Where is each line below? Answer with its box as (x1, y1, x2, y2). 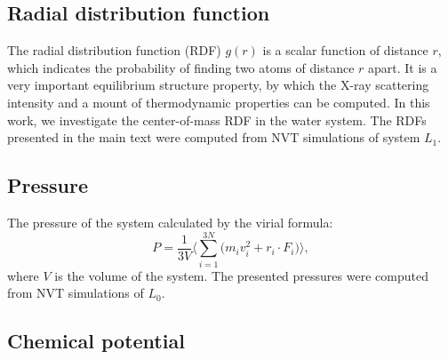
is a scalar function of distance (262, 41, 428, 60)
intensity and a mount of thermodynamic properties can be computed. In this (7, 92, 430, 111)
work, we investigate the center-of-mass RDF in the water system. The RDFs (7, 110, 427, 129)
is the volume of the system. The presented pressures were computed (54, 266, 428, 284)
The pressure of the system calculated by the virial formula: (7, 212, 333, 231)
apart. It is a (368, 58, 437, 76)
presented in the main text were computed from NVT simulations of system (7, 128, 420, 147)
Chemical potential (7, 327, 185, 355)
